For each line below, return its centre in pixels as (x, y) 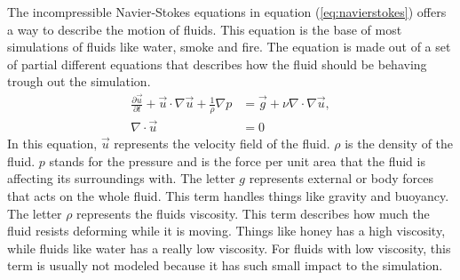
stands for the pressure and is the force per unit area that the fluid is (237, 160)
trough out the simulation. (79, 81)
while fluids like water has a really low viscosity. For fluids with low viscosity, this (229, 248)
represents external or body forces (341, 178)
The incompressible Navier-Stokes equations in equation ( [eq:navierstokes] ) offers (227, 12)
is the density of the (399, 144)
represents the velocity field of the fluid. (222, 144)
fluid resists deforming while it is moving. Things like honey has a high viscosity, (226, 231)
